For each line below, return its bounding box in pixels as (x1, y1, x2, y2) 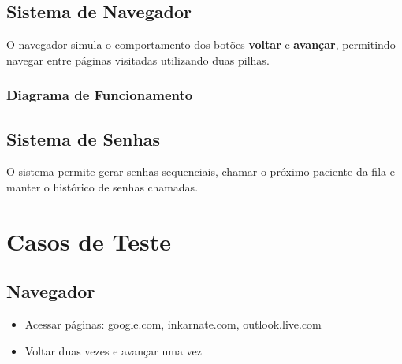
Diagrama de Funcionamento (6, 85, 193, 105)
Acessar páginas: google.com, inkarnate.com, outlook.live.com (24, 316, 322, 332)
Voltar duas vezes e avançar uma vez (24, 342, 202, 358)
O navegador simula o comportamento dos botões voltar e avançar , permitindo (6, 36, 396, 53)
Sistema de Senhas (6, 126, 161, 150)
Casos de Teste (6, 225, 171, 257)
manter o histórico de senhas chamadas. (6, 179, 199, 195)
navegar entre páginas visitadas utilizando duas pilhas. (6, 51, 270, 68)
